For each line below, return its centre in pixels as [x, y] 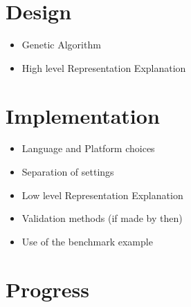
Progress [47, 289]
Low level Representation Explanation [102, 195]
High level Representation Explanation [104, 67]
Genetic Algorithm [61, 45]
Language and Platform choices [88, 148]
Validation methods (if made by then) [102, 218]
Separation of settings [68, 172]
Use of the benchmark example [87, 241]
